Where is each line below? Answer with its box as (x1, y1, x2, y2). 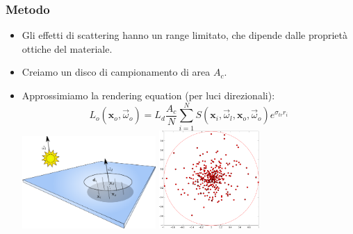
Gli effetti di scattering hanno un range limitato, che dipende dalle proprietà (22, 28, 347, 42)
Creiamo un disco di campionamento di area (22, 65, 211, 79)
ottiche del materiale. (22, 41, 113, 56)
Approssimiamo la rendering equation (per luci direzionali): (22, 88, 275, 102)
